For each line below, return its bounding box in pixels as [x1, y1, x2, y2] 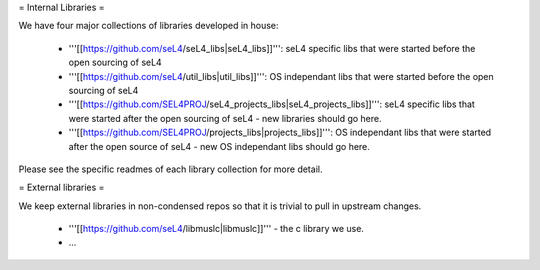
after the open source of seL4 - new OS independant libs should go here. [68, 140, 370, 152]
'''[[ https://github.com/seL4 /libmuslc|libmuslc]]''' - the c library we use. [68, 223, 365, 235]
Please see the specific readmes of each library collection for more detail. [18, 163, 323, 175]
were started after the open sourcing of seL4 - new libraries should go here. [68, 112, 382, 124]
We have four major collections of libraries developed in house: [18, 20, 279, 32]
